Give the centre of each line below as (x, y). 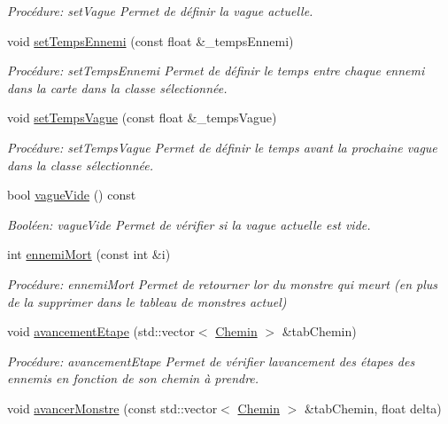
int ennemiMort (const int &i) (89, 254)
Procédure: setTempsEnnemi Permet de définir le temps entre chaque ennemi (216, 71)
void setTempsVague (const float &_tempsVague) (142, 118)
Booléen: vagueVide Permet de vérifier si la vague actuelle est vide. (189, 224)
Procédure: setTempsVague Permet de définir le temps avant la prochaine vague (222, 147)
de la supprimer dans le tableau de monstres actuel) (147, 301)
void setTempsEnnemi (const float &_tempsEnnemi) (151, 40)
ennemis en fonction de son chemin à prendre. (133, 378)
